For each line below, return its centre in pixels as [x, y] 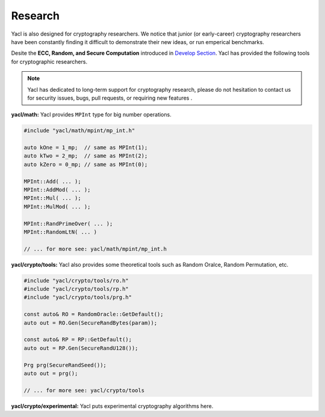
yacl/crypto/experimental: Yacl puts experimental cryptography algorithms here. [112, 406]
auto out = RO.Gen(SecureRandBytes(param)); [91, 323]
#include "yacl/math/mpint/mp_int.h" [79, 131]
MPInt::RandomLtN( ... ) [60, 232]
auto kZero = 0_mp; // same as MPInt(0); [86, 164]
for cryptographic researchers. [49, 62]
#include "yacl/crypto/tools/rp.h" [76, 289]
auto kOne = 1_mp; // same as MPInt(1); [86, 148]
